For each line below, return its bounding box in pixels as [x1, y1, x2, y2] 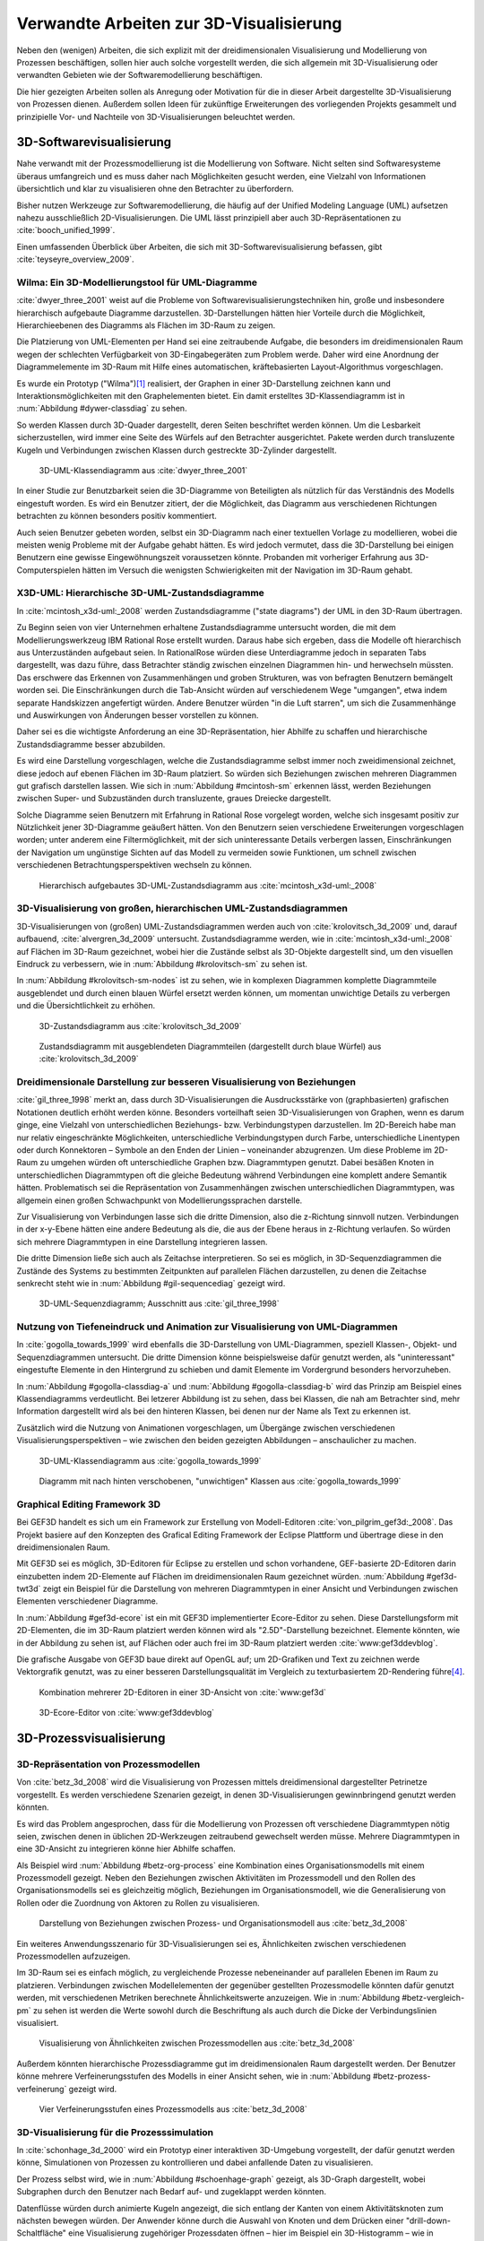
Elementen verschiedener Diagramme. [16, 1596, 159, 1606]
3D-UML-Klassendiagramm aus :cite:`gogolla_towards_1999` [39, 1455, 262, 1466]
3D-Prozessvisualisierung [16, 1731, 166, 1745]
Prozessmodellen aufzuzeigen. [16, 1951, 131, 1962]
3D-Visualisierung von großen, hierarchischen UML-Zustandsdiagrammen [16, 902, 349, 914]
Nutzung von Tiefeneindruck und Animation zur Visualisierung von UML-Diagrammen [16, 1320, 398, 1333]
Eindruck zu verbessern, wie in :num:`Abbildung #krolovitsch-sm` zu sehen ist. [16, 958, 308, 969]
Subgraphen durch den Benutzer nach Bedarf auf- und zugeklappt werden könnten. [16, 2186, 327, 2197]
